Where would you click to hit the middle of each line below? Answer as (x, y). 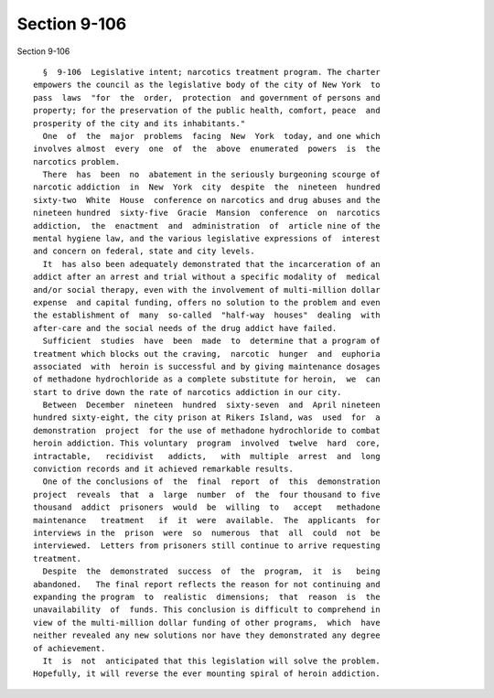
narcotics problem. (77, 161)
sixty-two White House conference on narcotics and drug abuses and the (207, 200)
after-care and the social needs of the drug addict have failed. (185, 328)
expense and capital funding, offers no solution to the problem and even (207, 302)
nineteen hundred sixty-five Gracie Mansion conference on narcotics (207, 213)
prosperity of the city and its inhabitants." (140, 123)
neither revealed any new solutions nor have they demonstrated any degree (207, 635)
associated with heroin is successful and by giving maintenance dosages (207, 366)
